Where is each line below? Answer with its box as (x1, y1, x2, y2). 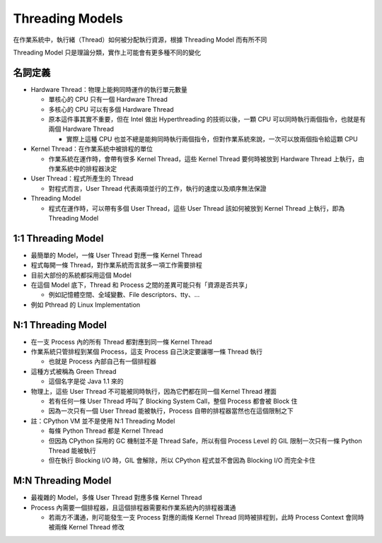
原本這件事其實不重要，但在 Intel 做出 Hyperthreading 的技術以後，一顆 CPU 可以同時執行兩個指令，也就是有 (48, 115, 366, 124)
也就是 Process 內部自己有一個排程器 (48, 357, 157, 366)
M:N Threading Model (13, 474, 112, 487)
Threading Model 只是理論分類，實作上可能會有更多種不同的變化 (13, 48, 202, 57)
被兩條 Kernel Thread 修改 (48, 523, 125, 532)
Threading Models (13, 11, 123, 26)
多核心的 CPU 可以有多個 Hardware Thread (48, 105, 174, 113)
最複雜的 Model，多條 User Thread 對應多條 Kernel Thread (30, 494, 202, 502)
